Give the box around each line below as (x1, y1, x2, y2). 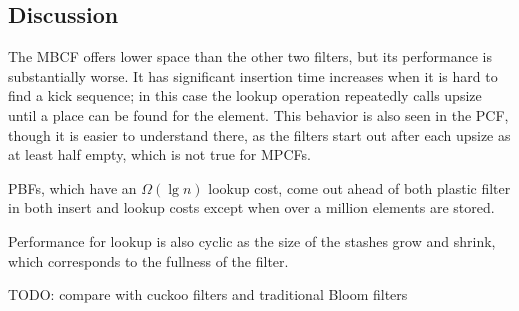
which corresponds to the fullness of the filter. (8, 250, 289, 271)
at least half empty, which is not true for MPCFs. (8, 144, 311, 165)
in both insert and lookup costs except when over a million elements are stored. (8, 197, 495, 218)
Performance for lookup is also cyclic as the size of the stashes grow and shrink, (8, 230, 496, 251)
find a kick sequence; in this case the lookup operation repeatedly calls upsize (8, 85, 482, 106)
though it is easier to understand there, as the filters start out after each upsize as (8, 124, 511, 145)
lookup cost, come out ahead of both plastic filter (208, 177, 511, 198)
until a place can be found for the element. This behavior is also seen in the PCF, (8, 104, 509, 125)
